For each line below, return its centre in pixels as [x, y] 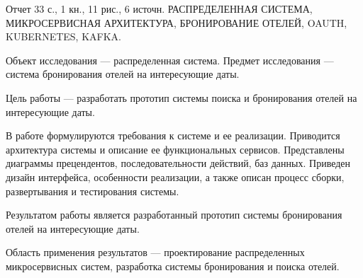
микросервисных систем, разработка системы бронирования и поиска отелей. [173, 266]
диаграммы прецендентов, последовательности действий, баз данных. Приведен [178, 163]
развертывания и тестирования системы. [93, 191]
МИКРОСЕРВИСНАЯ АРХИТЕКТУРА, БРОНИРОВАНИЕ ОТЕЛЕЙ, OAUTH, [177, 22]
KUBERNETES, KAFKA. [63, 36]
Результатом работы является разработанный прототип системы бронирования [174, 215]
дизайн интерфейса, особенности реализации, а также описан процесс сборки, [175, 176]
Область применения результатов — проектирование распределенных [155, 252]
